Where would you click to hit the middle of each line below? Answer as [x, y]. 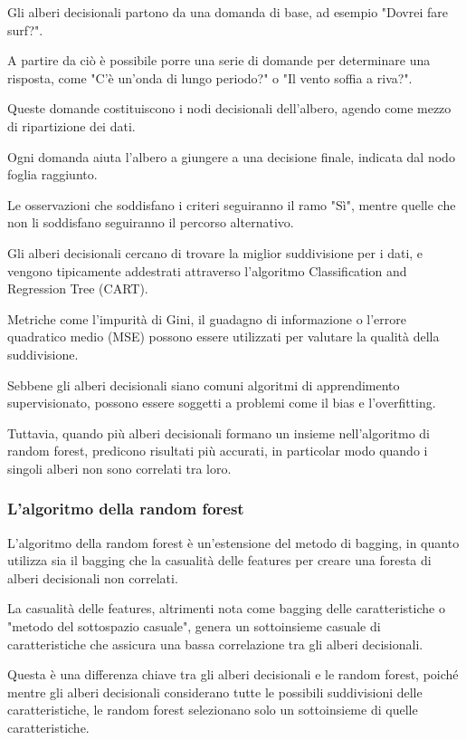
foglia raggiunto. [52, 174]
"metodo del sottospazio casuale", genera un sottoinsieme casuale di [194, 626]
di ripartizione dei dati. [71, 125]
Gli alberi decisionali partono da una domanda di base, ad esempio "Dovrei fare [228, 12]
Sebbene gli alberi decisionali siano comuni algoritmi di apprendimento [204, 384]
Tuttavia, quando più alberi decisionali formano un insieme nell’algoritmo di [219, 432]
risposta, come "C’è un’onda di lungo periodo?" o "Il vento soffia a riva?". [210, 77]
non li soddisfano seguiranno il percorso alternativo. [151, 222]
